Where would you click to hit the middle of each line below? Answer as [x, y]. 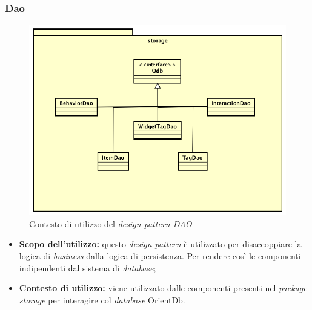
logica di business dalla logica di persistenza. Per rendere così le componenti [160, 255]
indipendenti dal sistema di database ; [88, 267]
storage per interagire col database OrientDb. [102, 299]
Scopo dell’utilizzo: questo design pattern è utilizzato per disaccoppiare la [160, 244]
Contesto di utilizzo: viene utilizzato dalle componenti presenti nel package [163, 288]
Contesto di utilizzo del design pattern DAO [111, 223]
